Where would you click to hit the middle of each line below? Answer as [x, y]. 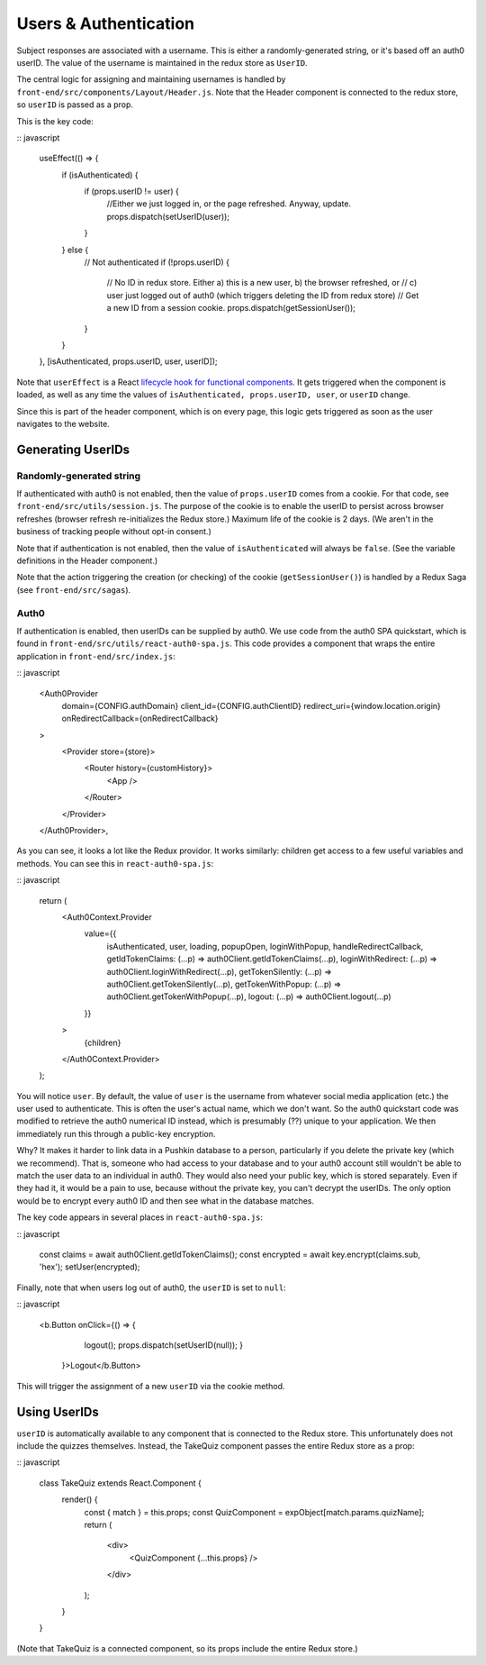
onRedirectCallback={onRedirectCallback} [140, 719]
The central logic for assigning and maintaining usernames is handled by [151, 79]
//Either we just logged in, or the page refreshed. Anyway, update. [229, 204]
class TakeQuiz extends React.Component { [120, 1483]
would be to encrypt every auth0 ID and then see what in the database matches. [166, 1201]
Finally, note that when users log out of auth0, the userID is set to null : [152, 1287]
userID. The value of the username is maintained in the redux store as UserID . [162, 62]
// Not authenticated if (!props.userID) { [157, 262]
